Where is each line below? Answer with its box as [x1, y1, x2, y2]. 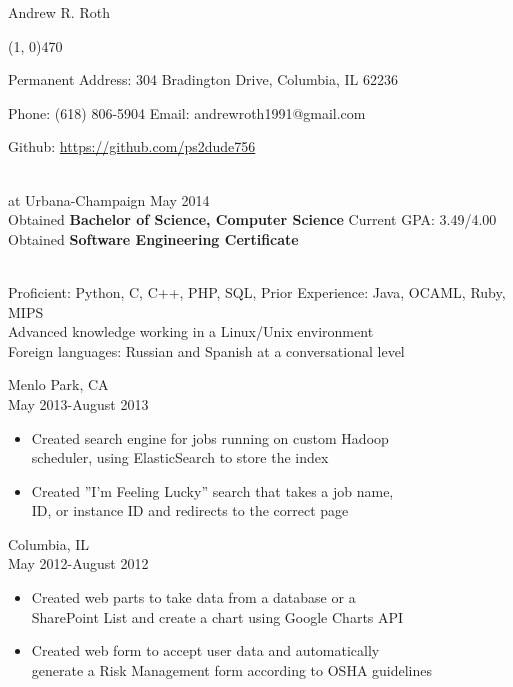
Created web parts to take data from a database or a [31, 587, 356, 608]
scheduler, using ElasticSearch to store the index [31, 447, 329, 468]
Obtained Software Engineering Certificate [8, 228, 299, 249]
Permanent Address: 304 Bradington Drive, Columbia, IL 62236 [8, 69, 398, 90]
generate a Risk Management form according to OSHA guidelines [31, 659, 433, 680]
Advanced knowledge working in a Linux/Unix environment [8, 321, 374, 342]
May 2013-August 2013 [8, 393, 149, 414]
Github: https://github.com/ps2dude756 [8, 136, 256, 157]
